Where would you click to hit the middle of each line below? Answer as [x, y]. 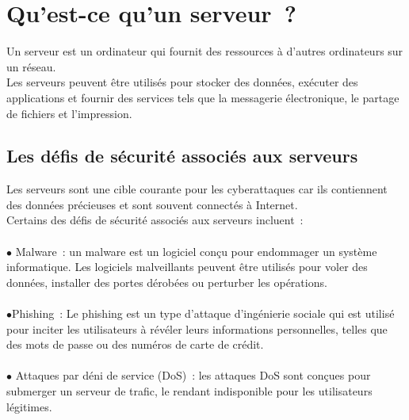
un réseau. [31, 66]
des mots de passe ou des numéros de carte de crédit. [135, 344]
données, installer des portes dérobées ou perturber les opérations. [167, 282]
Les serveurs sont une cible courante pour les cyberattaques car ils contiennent [197, 189]
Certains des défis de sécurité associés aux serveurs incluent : [155, 220]
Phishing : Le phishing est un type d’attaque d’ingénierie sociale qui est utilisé [203, 313]
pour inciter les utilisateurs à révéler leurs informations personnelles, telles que [197, 328]
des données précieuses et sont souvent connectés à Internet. [152, 204]
